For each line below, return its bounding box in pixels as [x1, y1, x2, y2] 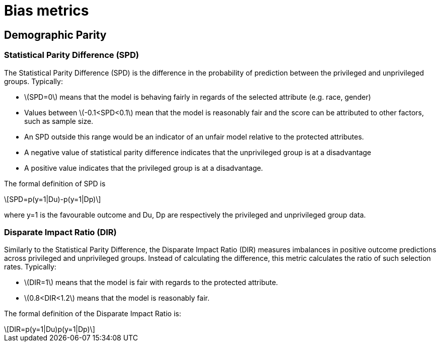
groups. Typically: [4, 77, 63, 86]
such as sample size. [24, 116, 94, 125]
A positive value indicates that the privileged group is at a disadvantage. [24, 163, 263, 172]
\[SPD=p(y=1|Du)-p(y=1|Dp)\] [4, 194, 101, 203]
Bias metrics [4, 2, 89, 19]
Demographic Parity [4, 28, 107, 41]
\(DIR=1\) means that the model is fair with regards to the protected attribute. [24, 278, 278, 287]
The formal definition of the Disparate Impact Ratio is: [4, 309, 181, 318]
